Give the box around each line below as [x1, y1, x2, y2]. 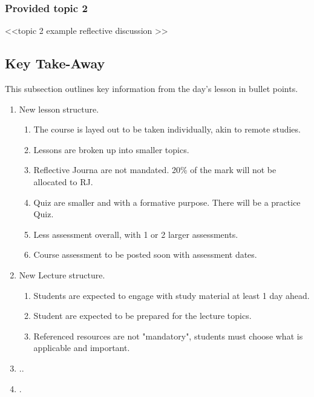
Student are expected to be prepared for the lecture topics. [33, 309, 252, 322]
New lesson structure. [19, 102, 99, 115]
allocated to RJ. [33, 175, 93, 188]
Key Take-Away [5, 54, 105, 73]
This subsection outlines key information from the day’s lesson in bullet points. [5, 82, 298, 95]
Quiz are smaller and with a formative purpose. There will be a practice [33, 195, 301, 208]
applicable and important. [33, 341, 130, 354]
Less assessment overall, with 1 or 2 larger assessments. [33, 228, 238, 240]
